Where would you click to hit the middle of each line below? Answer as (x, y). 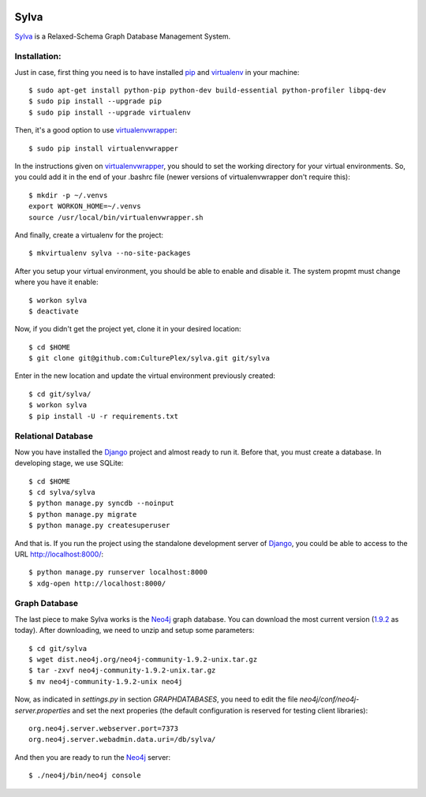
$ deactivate (54, 311)
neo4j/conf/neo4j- (329, 699)
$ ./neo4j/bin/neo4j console (85, 776)
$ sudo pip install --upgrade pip (95, 101)
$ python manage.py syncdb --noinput (102, 503)
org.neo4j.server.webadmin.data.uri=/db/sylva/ (122, 739)
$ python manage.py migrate (83, 514)
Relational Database (54, 436)
